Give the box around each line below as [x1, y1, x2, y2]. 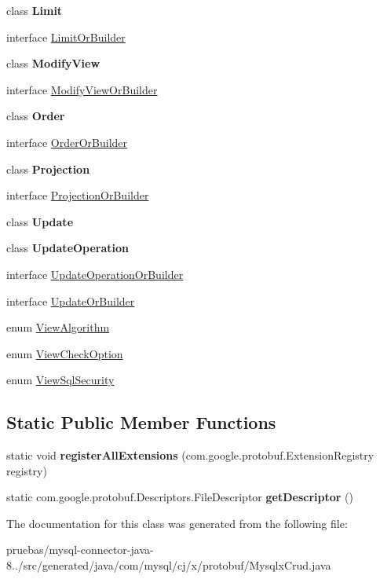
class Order [6, 108, 65, 124]
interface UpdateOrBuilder [6, 292, 135, 309]
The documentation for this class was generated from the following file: [6, 515, 348, 531]
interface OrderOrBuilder [6, 134, 128, 150]
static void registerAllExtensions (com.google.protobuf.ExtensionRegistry [6, 447, 375, 464]
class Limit [6, 2, 63, 18]
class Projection [6, 160, 90, 177]
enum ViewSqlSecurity [6, 372, 115, 388]
